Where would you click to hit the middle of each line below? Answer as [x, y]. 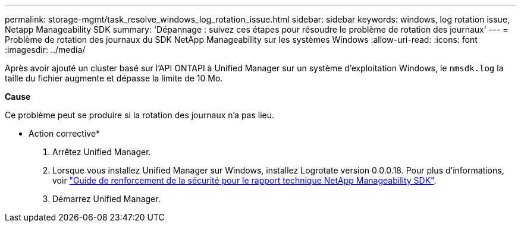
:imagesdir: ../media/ [45, 50]
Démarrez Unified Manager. [106, 199]
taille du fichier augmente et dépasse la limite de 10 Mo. [114, 78]
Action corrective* [65, 133]
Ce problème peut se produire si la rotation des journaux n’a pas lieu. [140, 115]
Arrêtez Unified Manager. [102, 152]
